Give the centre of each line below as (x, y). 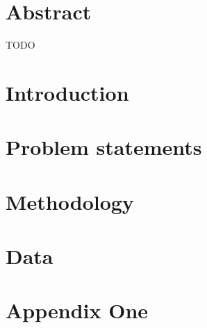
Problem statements (104, 147)
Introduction (67, 92)
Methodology (70, 201)
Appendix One (77, 310)
